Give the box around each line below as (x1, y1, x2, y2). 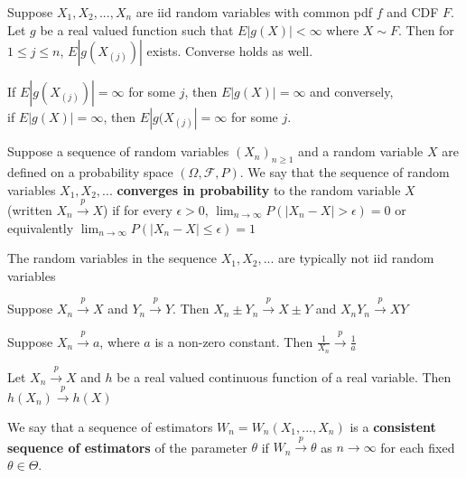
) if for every (103, 200, 172, 219)
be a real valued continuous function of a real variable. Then (116, 367, 452, 386)
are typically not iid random (278, 248, 434, 267)
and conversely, (310, 82, 394, 101)
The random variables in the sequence (7, 248, 217, 267)
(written (7, 200, 52, 219)
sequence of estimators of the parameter (7, 437, 247, 456)
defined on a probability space (7, 162, 173, 181)
